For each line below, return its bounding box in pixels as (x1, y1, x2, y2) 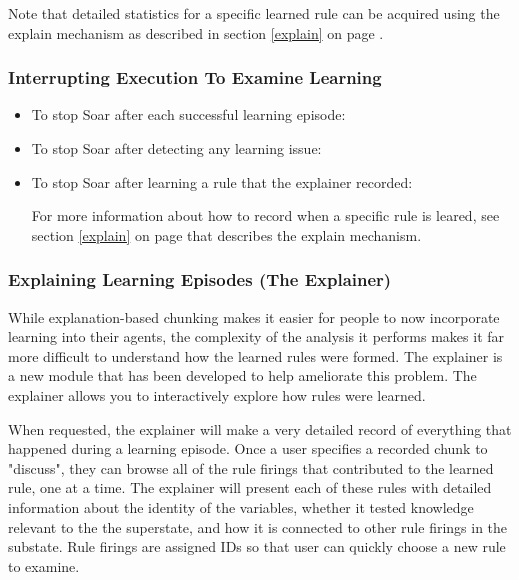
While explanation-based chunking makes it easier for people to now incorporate (8, 306, 500, 327)
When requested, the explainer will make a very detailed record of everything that (8, 418, 512, 439)
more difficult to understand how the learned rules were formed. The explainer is (8, 345, 503, 366)
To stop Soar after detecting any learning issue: (31, 138, 322, 158)
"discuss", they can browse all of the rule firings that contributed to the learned (8, 457, 494, 478)
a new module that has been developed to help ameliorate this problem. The (8, 365, 477, 386)
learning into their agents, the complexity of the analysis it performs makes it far (8, 326, 505, 347)
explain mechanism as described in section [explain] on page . (8, 22, 384, 43)
